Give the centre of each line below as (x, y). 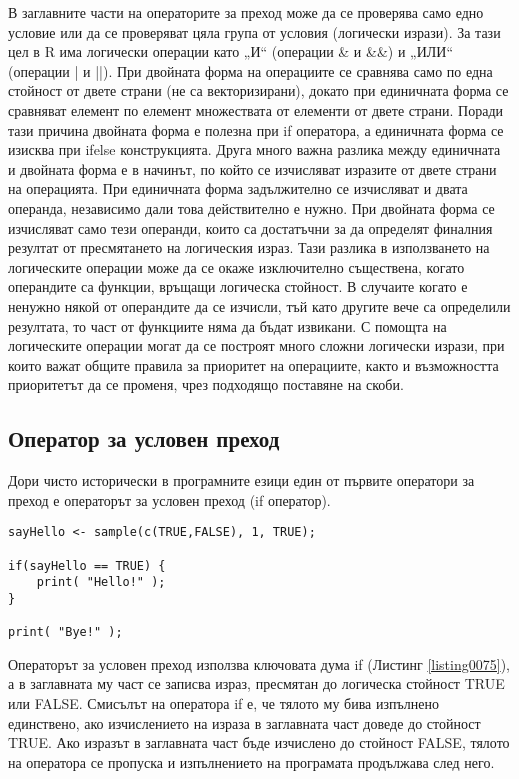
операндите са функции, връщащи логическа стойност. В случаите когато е (238, 286)
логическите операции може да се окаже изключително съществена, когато (236, 266)
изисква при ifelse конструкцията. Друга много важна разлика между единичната (254, 149)
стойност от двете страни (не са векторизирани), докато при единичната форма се (258, 90)
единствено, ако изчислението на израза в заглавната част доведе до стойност (244, 722)
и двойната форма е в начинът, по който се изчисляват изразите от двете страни (252, 168)
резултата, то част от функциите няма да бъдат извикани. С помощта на (227, 325)
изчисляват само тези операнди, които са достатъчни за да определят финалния (250, 227)
